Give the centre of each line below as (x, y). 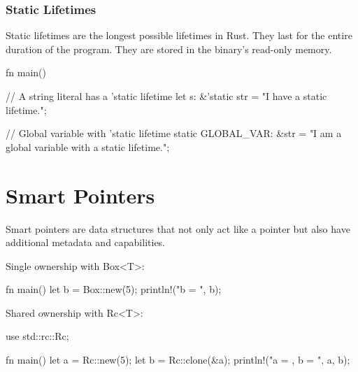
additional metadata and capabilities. (86, 242)
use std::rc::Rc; (37, 336)
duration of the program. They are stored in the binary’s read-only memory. (169, 49)
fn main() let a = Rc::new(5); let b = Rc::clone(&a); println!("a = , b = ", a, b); (178, 360)
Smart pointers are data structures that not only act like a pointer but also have (178, 228)
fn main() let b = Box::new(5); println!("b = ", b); (114, 289)
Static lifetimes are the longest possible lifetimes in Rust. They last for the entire (179, 35)
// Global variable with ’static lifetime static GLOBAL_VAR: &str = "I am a (174, 133)
